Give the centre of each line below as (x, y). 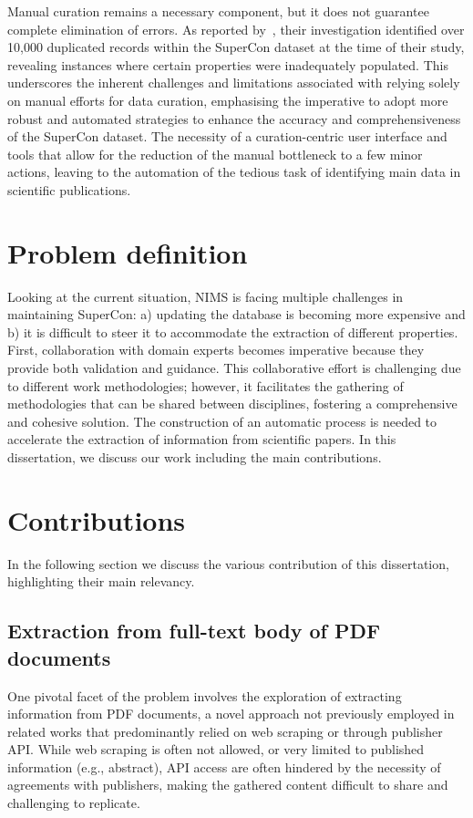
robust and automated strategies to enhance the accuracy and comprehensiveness (234, 118)
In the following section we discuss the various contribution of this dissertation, (228, 563)
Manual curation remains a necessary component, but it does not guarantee (218, 11)
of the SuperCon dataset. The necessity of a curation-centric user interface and (227, 136)
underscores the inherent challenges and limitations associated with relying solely (234, 83)
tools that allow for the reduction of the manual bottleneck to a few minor (215, 154)
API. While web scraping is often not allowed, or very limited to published (216, 749)
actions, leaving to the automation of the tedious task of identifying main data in (234, 172)
